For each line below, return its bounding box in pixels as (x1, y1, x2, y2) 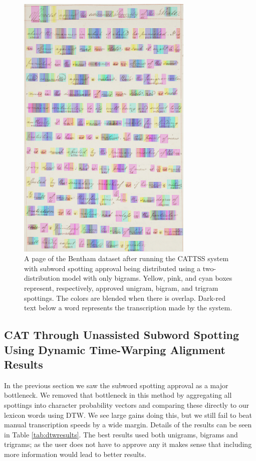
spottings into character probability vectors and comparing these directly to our (4, 399, 249, 410)
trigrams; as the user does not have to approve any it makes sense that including (4, 439, 252, 449)
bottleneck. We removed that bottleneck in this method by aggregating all (4, 390, 232, 400)
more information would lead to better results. (4, 448, 146, 459)
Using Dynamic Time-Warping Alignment (4, 341, 225, 357)
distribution (24, 273, 60, 283)
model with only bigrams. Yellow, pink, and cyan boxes (62, 273, 232, 283)
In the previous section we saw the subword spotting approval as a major (4, 380, 228, 390)
